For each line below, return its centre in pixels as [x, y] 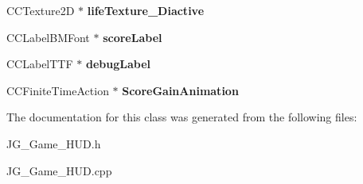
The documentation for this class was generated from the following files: [182, 117]
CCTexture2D [41, 10]
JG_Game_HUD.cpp [59, 170]
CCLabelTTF [40, 64]
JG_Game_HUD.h [54, 143]
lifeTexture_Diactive [146, 10]
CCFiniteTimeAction [58, 90]
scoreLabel [133, 37]
